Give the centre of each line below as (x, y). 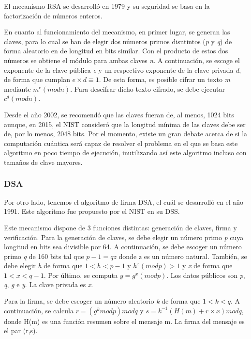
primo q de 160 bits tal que (44, 256)
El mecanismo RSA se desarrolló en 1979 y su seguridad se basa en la (107, 6)
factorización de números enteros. (53, 15)
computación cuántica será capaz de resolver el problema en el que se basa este (121, 143)
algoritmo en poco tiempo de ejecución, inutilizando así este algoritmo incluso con (125, 153)
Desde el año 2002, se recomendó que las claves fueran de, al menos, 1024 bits (119, 114)
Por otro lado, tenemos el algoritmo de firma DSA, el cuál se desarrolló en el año (124, 202)
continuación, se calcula (39, 310)
